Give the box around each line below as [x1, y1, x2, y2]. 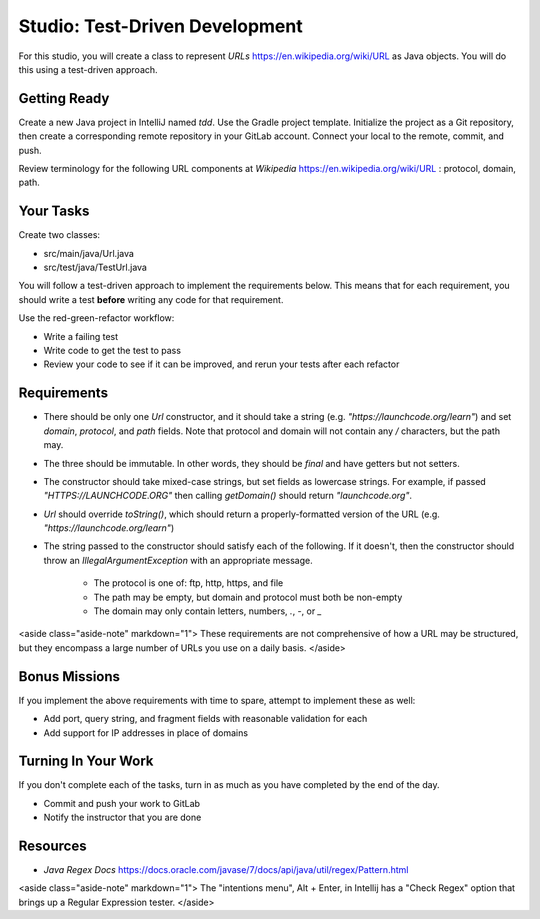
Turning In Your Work [18, 753, 154, 770]
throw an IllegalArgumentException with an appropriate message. [43, 554, 314, 566]
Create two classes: [18, 229, 100, 241]
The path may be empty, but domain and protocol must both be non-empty [93, 591, 403, 603]
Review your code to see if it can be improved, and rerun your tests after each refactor [43, 358, 400, 370]
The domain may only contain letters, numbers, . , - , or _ [93, 605, 322, 617]
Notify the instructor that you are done [43, 811, 202, 824]
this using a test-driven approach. [18, 63, 159, 75]
